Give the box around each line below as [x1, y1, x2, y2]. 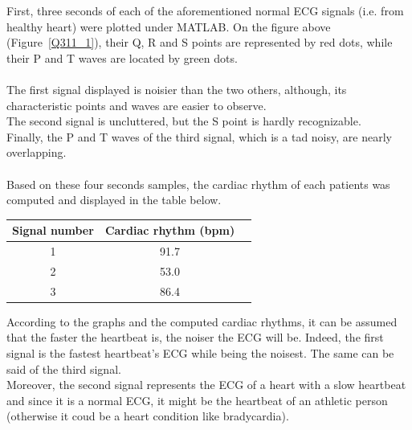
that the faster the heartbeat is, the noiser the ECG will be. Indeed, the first [6, 329, 384, 346]
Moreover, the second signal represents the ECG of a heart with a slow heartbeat [6, 376, 406, 393]
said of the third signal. [6, 360, 121, 377]
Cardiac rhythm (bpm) [104, 222, 235, 239]
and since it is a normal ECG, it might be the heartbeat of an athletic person [6, 391, 388, 408]
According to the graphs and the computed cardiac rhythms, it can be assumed [6, 313, 398, 330]
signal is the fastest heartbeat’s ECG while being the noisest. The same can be [6, 345, 394, 362]
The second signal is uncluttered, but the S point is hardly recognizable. [6, 113, 361, 129]
